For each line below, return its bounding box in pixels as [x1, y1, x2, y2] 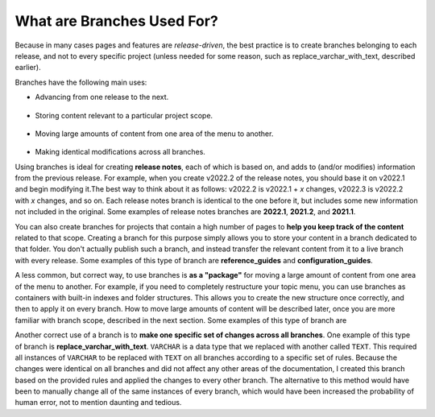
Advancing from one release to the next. [35, 93, 169, 102]
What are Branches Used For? [14, 12, 219, 30]
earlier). [14, 63, 42, 72]
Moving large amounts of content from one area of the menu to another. [35, 129, 274, 138]
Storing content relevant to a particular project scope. [35, 110, 213, 120]
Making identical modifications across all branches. [35, 147, 205, 157]
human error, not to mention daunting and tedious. [14, 398, 182, 407]
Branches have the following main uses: [14, 77, 147, 87]
